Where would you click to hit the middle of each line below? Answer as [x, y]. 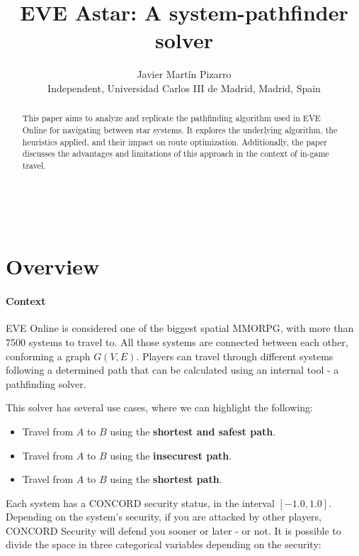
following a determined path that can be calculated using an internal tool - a [172, 370]
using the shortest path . [166, 479]
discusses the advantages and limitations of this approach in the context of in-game [176, 154]
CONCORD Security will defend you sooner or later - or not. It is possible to [173, 530]
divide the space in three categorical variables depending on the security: [164, 544]
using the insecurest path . [171, 455]
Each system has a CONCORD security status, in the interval [140, 502]
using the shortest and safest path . [193, 431]
